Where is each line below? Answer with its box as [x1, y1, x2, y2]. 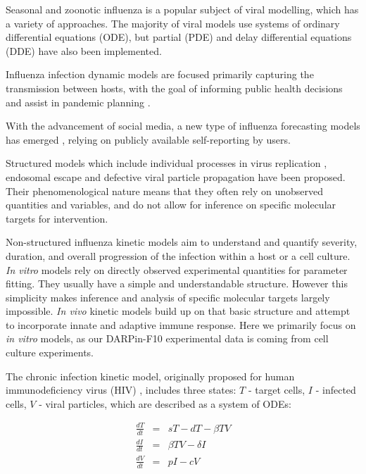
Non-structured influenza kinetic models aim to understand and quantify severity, [6, 235, 358, 249]
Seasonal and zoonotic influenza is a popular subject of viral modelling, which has [6, 2, 359, 16]
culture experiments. [6, 345, 94, 360]
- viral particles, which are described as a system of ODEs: [39, 396, 291, 411]
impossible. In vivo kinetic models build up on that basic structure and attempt [6, 304, 351, 318]
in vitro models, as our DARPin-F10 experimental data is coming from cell [6, 331, 329, 346]
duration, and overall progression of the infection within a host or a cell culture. [6, 248, 351, 263]
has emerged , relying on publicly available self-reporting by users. [6, 132, 291, 146]
